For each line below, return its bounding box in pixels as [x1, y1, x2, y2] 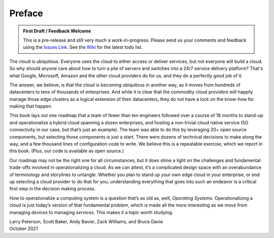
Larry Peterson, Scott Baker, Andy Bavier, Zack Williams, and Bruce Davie [9, 218, 163, 224]
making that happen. [9, 103, 53, 109]
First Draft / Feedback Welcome [23, 28, 91, 34]
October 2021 [9, 226, 38, 232]
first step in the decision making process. [9, 186, 96, 192]
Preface [9, 8, 43, 19]
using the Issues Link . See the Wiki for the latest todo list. [23, 44, 143, 50]
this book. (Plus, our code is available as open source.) [9, 148, 124, 154]
